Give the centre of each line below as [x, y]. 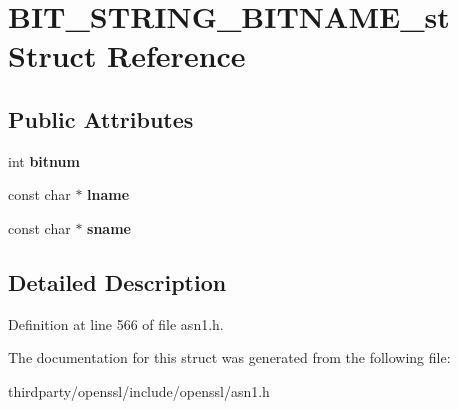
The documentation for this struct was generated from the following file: [229, 357]
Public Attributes [101, 118]
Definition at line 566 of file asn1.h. [116, 323]
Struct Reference [127, 55]
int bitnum [44, 160]
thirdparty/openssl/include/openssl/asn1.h [139, 390]
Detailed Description [117, 281]
